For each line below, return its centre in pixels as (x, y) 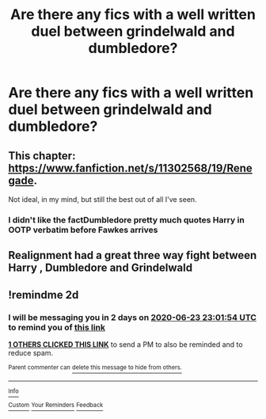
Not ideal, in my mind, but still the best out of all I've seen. (103, 199)
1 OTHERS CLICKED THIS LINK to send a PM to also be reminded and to (125, 345)
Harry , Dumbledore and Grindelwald (100, 268)
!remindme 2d (44, 295)
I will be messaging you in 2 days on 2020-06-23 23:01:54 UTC (133, 317)
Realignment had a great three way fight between (133, 255)
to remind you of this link (57, 327)
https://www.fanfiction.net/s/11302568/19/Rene (131, 168)
